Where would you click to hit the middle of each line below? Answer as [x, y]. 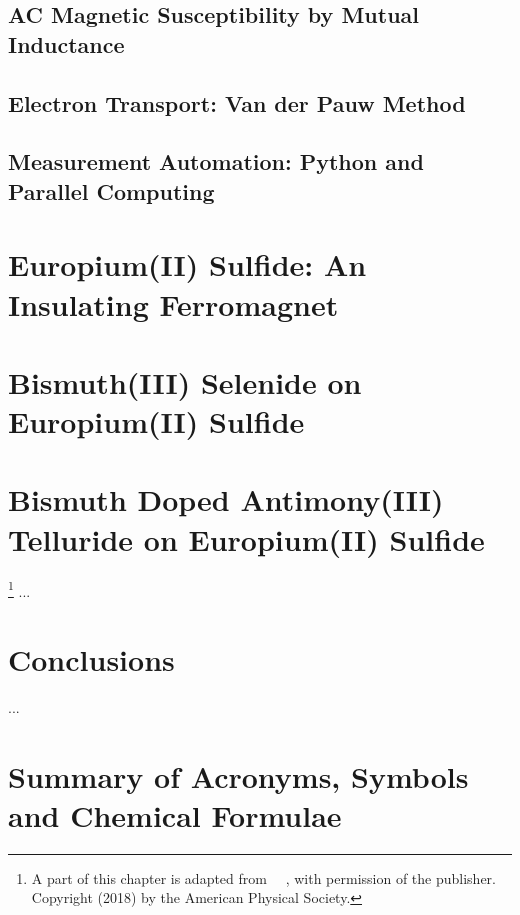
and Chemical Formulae [175, 814]
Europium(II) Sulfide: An [187, 264]
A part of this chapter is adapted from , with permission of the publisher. [263, 877]
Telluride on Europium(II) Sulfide [246, 538]
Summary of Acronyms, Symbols [238, 775]
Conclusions [91, 659]
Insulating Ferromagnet [173, 303]
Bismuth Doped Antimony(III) [226, 499]
